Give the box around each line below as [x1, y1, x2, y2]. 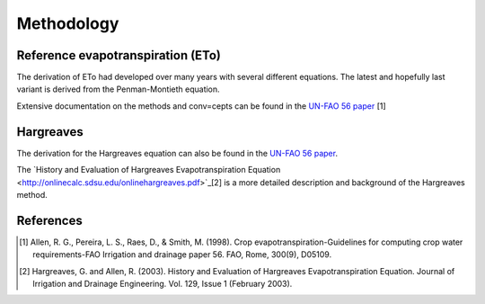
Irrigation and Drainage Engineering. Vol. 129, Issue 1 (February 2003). [32, 279, 293, 289]
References [16, 212, 83, 228]
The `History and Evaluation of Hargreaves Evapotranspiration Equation [16, 165, 281, 175]
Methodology [16, 13, 119, 33]
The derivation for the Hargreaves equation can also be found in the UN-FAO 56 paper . [16, 148, 339, 158]
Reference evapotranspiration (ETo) [16, 48, 222, 63]
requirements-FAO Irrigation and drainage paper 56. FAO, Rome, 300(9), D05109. [32, 249, 332, 260]
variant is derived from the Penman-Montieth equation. [16, 84, 220, 94]
